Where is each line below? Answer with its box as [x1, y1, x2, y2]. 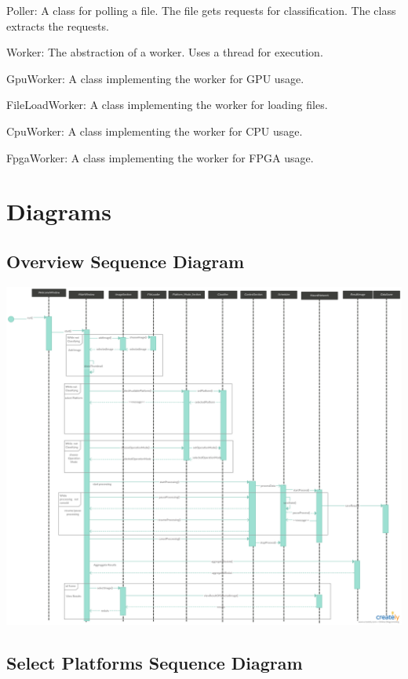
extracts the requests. [6, 17, 109, 34]
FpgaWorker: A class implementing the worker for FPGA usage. [6, 149, 314, 165]
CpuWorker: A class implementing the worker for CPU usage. [6, 122, 303, 139]
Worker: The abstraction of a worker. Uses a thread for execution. [6, 44, 323, 60]
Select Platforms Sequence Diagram [6, 650, 303, 674]
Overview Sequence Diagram [6, 249, 245, 273]
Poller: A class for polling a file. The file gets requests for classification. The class [6, 2, 396, 18]
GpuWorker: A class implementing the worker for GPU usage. [6, 70, 304, 86]
